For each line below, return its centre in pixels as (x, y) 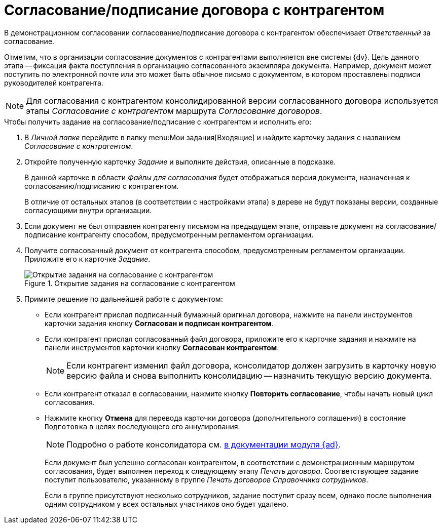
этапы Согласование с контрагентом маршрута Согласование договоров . (174, 111)
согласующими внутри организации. (88, 210)
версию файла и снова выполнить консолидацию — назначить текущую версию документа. (249, 375)
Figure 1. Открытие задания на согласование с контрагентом (130, 283)
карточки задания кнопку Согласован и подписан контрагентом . (159, 323)
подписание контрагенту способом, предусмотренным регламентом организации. (169, 234)
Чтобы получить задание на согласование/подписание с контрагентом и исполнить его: (158, 121)
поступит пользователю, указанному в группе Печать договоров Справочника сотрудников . (207, 479)
